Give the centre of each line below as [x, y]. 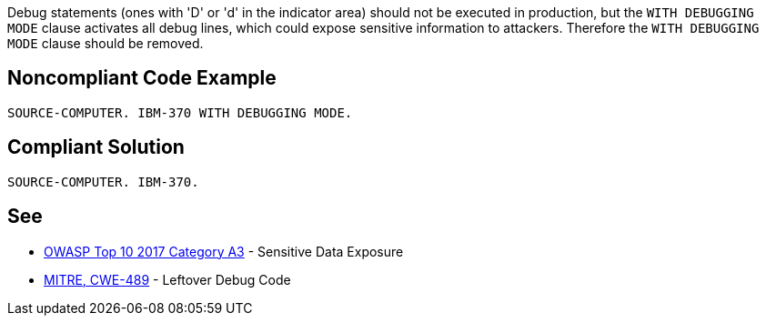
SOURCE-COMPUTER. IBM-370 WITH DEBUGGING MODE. [180, 112]
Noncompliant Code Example [142, 78]
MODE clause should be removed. [106, 43]
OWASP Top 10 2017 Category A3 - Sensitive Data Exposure [224, 251]
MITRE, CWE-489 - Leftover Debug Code [167, 279]
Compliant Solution [96, 147]
